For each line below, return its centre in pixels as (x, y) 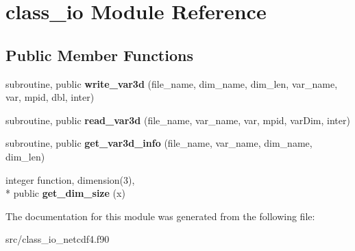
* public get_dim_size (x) (65, 193)
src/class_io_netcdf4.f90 (58, 239)
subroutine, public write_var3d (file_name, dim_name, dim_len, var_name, (172, 83)
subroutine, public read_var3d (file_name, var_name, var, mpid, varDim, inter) (178, 120)
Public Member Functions (99, 55)
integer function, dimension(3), (70, 179)
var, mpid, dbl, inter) (50, 97)
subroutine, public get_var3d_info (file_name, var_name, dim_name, (159, 143)
